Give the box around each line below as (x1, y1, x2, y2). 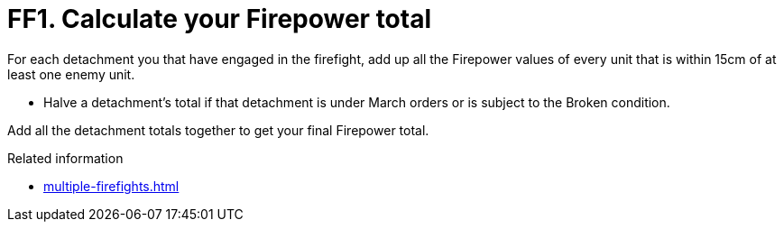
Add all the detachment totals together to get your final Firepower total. (7, 122, 429, 138)
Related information (7, 150, 124, 166)
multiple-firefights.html (43, 178, 180, 194)
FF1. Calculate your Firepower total (7, 4, 432, 34)
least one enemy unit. (7, 66, 135, 82)
